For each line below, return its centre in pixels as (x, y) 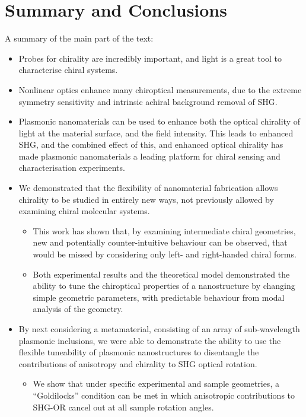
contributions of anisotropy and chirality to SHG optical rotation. (138, 363)
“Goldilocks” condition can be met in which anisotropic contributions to (164, 395)
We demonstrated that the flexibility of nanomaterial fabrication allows (148, 188)
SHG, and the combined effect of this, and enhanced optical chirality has (151, 144)
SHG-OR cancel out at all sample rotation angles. (123, 407)
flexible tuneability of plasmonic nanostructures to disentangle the (139, 352)
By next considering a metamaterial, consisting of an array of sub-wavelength (159, 329)
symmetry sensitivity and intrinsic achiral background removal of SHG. (148, 101)
